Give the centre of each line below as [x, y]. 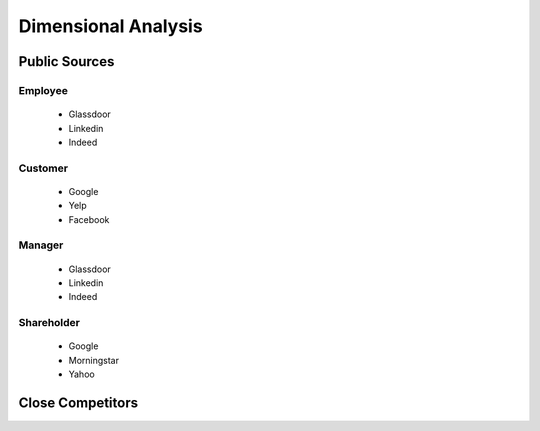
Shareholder [49, 323]
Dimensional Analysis [111, 26]
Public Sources [66, 61]
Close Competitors [78, 402]
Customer [43, 168]
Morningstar [94, 360]
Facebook [89, 219]
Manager [41, 245]
